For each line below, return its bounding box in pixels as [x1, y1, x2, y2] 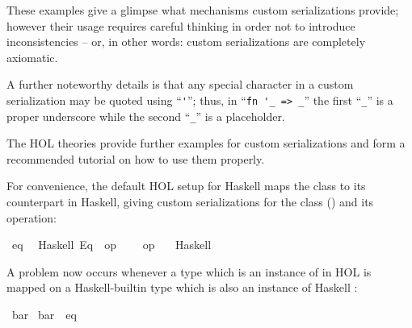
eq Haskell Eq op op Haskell [11, 236, 212, 253]
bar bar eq [11, 306, 77, 323]
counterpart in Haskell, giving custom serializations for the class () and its [6, 193, 374, 210]
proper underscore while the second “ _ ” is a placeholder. [6, 107, 285, 124]
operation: [6, 209, 57, 226]
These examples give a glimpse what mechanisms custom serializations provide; [6, 2, 399, 18]
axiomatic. [6, 48, 58, 65]
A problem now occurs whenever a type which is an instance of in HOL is [6, 263, 372, 280]
